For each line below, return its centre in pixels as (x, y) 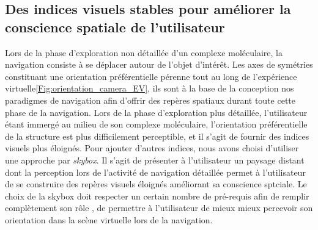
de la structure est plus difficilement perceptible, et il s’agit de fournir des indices (157, 136)
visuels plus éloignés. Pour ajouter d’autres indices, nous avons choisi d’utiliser (152, 148)
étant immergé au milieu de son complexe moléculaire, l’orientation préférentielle (156, 124)
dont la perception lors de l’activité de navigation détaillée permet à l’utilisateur (155, 172)
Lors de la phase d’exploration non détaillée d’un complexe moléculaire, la (144, 52)
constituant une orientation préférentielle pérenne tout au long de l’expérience (151, 76)
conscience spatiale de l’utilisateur (115, 27)
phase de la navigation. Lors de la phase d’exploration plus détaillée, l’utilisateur (156, 112)
